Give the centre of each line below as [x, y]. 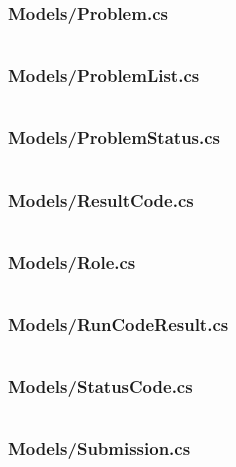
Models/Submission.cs [99, 448]
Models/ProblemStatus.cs [114, 137]
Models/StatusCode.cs [100, 386]
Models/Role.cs [72, 261]
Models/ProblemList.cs [104, 75]
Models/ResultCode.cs [101, 199]
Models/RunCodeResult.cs [118, 324]
